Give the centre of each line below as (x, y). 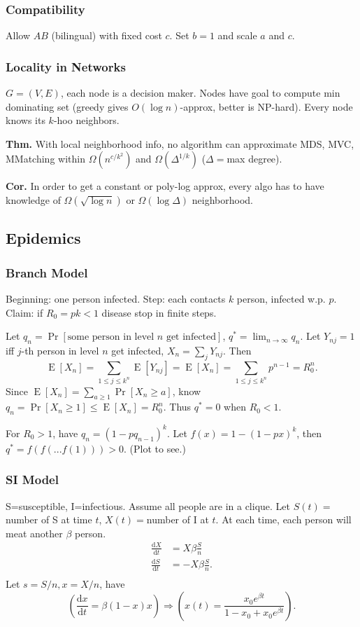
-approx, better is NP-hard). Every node (266, 106)
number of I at (178, 519)
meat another (34, 533)
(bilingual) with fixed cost (107, 35)
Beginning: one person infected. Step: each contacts (116, 298)
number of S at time (49, 519)
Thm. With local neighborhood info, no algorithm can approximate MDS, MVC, (180, 143)
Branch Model (47, 272)
